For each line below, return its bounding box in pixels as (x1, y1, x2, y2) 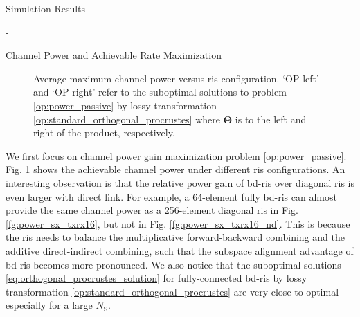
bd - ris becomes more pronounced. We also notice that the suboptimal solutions (6, 257, 341, 271)
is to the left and (235, 111, 307, 126)
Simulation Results (6, 1, 86, 15)
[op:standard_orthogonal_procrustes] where (33, 111, 220, 126)
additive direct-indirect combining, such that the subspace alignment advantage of (6, 243, 354, 257)
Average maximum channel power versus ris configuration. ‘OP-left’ (33, 71, 319, 85)
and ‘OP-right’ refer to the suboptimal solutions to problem (33, 84, 287, 99)
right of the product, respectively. (33, 125, 175, 140)
